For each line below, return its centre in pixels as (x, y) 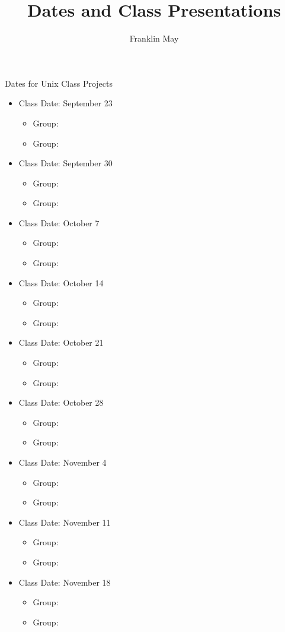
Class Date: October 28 (61, 402)
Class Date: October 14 (61, 282)
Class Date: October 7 (59, 222)
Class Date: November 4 (63, 462)
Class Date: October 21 (61, 342)
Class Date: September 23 (65, 103)
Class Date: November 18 (65, 582)
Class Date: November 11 (65, 522)
